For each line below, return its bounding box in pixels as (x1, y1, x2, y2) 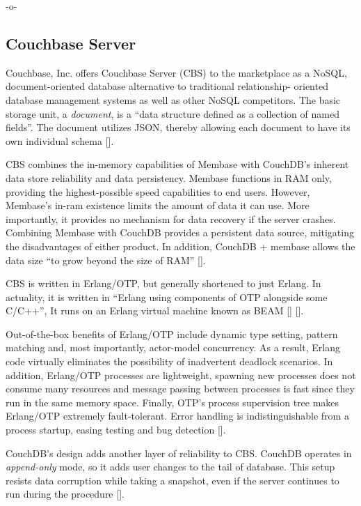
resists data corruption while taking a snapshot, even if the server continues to (6, 473, 339, 487)
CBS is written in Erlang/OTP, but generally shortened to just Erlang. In (6, 276, 321, 291)
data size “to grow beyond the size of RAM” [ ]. (6, 252, 206, 267)
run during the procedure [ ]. (6, 486, 125, 501)
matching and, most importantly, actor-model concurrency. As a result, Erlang (6, 340, 340, 355)
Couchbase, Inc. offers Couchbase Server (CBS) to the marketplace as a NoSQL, (6, 65, 347, 79)
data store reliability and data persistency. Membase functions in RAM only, (6, 170, 332, 185)
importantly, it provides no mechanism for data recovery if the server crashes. (6, 211, 336, 226)
